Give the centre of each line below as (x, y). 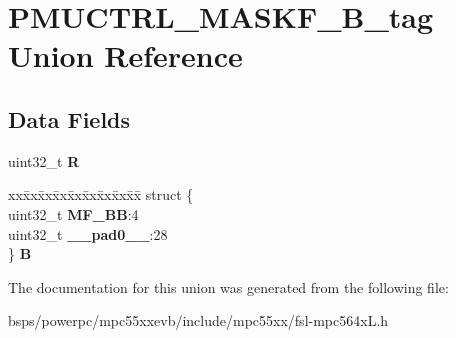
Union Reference (125, 55)
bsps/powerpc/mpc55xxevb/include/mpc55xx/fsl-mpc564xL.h (198, 320)
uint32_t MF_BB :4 (73, 213)
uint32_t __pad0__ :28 (88, 233)
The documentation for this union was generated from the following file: (228, 286)
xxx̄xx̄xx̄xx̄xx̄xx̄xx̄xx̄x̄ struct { (101, 194)
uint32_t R (44, 160)
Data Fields (69, 118)
